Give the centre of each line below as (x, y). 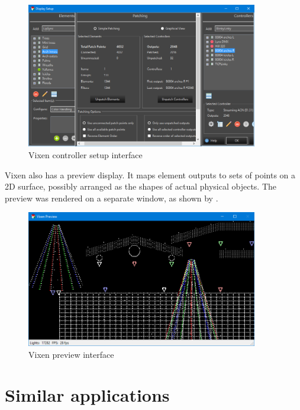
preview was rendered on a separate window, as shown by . (112, 198)
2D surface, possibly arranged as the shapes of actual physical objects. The (141, 186)
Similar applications (87, 395)
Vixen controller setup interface (86, 155)
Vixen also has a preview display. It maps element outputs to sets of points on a (150, 174)
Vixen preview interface (71, 354)
